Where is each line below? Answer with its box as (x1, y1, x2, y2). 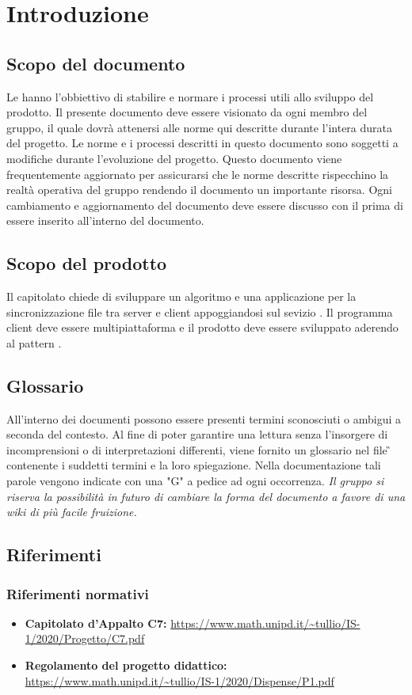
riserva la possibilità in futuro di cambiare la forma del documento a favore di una (6, 488, 406, 504)
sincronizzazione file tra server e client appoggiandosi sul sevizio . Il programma (6, 303, 393, 320)
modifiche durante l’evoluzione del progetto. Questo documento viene (6, 150, 342, 166)
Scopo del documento (6, 51, 185, 75)
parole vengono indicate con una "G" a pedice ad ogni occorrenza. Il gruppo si (6, 473, 384, 489)
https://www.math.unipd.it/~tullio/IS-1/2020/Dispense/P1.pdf (25, 672, 334, 689)
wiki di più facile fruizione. (6, 503, 137, 520)
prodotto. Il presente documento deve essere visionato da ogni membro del (6, 104, 368, 120)
